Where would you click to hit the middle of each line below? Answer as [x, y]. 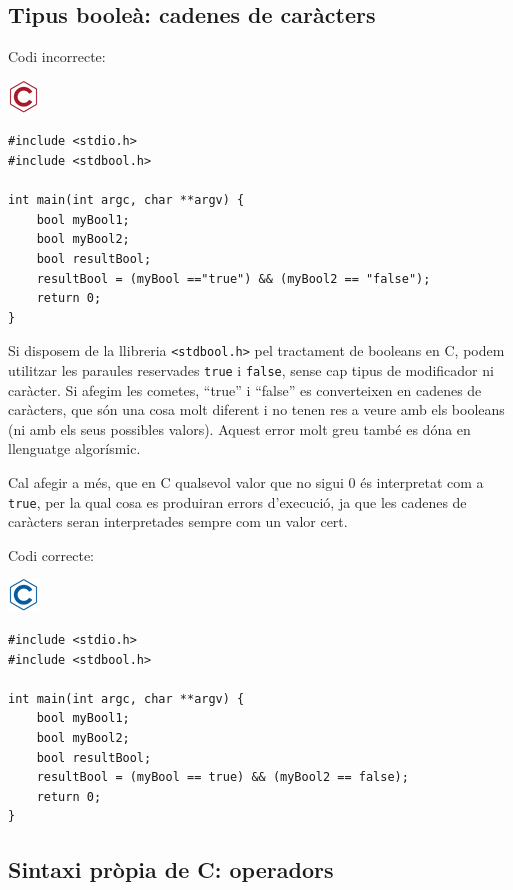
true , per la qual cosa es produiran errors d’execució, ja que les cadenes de [237, 501]
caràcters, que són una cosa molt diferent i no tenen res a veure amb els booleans [256, 409]
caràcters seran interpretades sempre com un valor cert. [178, 521]
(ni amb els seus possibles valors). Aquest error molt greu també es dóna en [239, 428]
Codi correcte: [51, 554]
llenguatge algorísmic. [74, 448]
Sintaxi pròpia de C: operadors [171, 869]
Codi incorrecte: [57, 56]
